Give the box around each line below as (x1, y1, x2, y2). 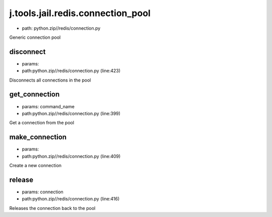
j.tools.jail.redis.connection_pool (9, 8, 151, 19)
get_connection (9, 90, 60, 99)
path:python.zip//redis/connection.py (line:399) (22, 110, 121, 116)
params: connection (22, 189, 64, 195)
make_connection (9, 133, 67, 141)
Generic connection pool (9, 34, 61, 40)
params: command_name (22, 103, 75, 109)
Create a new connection (9, 163, 62, 168)
